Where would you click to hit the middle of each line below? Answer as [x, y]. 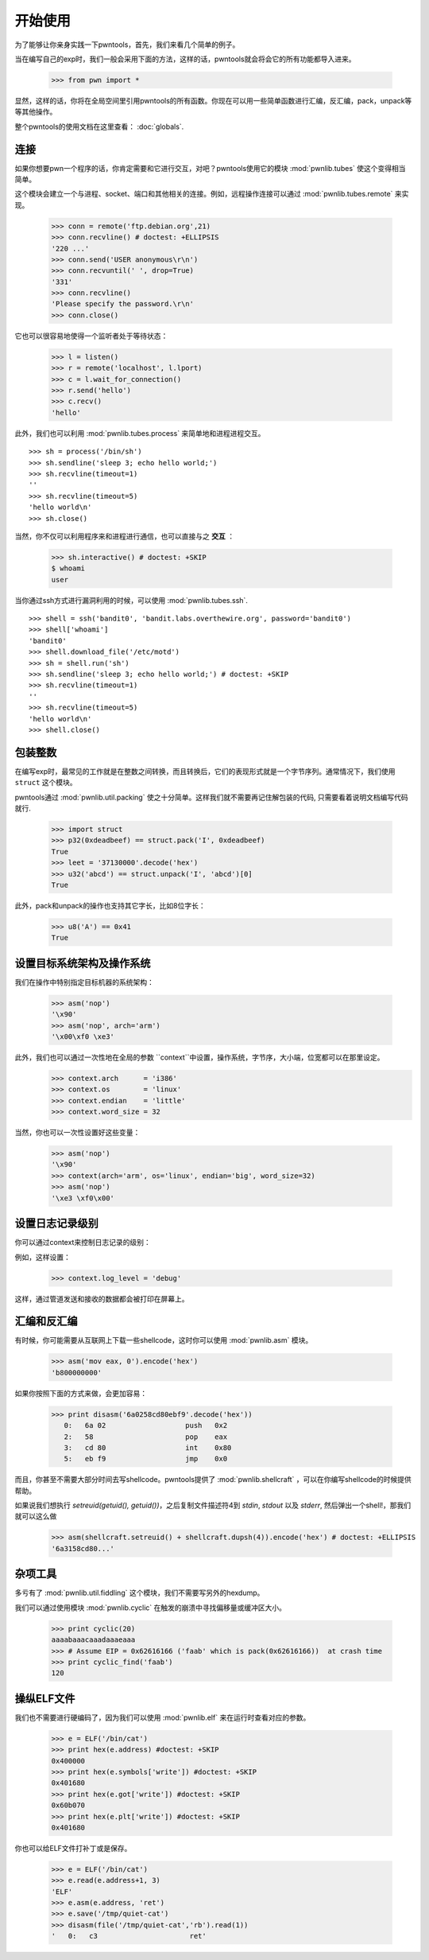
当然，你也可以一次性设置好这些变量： [77, 1133]
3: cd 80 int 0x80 [148, 1447]
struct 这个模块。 [46, 783]
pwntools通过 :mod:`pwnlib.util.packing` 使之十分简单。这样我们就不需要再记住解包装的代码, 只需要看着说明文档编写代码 [211, 797]
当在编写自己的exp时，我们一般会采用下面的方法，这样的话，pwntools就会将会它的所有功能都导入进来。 [186, 59]
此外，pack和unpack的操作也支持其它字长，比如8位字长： [110, 905]
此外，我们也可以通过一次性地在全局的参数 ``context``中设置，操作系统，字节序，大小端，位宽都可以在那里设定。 [199, 1057]
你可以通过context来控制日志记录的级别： [83, 1242]
